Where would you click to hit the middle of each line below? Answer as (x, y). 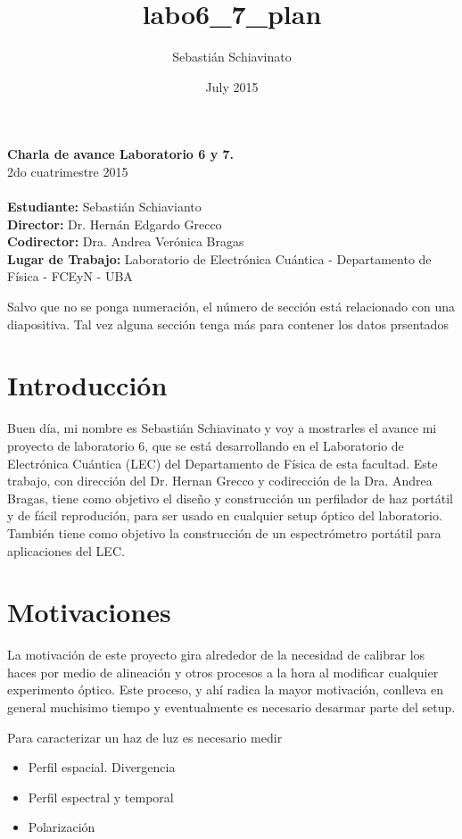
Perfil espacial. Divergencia (102, 767)
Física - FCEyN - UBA (70, 276)
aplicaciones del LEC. (66, 550)
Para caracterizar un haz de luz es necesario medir (145, 737)
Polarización (62, 827)
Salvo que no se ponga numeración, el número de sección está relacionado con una (231, 307)
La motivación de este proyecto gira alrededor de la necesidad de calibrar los (216, 655)
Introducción (87, 385)
